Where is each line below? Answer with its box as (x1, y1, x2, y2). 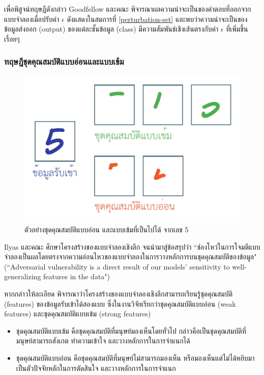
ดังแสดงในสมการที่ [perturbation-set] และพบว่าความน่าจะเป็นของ (67, 13, 248, 24)
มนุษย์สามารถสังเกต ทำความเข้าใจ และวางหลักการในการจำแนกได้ (16, 335, 190, 346)
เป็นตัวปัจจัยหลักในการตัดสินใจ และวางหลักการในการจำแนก (16, 362, 176, 373)
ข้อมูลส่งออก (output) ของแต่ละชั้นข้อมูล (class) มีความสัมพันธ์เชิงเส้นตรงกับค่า (4, 23, 219, 34)
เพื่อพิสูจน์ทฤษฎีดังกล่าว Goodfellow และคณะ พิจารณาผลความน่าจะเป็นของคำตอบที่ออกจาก (4, 4, 251, 14)
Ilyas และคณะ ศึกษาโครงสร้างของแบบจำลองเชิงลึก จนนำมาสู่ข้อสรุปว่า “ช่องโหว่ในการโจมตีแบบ (4, 241, 260, 252)
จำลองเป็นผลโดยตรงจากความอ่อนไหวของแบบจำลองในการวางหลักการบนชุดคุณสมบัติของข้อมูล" (4, 251, 257, 262)
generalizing (4, 271, 41, 282)
